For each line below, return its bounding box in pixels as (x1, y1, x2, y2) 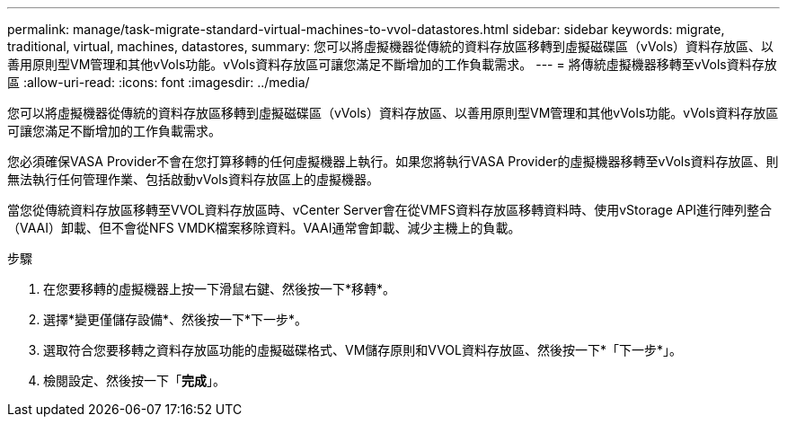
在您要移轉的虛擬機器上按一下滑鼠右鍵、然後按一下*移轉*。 (43, 281, 396, 296)
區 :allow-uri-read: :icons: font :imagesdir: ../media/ (7, 75, 310, 90)
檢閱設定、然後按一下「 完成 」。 (43, 373, 225, 388)
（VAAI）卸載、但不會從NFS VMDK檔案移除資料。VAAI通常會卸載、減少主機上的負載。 (7, 220, 521, 235)
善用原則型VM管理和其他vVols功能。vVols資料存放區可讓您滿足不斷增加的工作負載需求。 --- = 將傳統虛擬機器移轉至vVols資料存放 (7, 57, 777, 72)
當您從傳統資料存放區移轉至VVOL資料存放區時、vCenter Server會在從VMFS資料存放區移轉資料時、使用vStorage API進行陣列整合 (7, 202, 773, 217)
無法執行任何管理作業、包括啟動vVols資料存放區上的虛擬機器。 (7, 172, 379, 187)
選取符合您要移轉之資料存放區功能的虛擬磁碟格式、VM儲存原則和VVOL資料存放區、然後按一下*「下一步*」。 (43, 342, 683, 358)
